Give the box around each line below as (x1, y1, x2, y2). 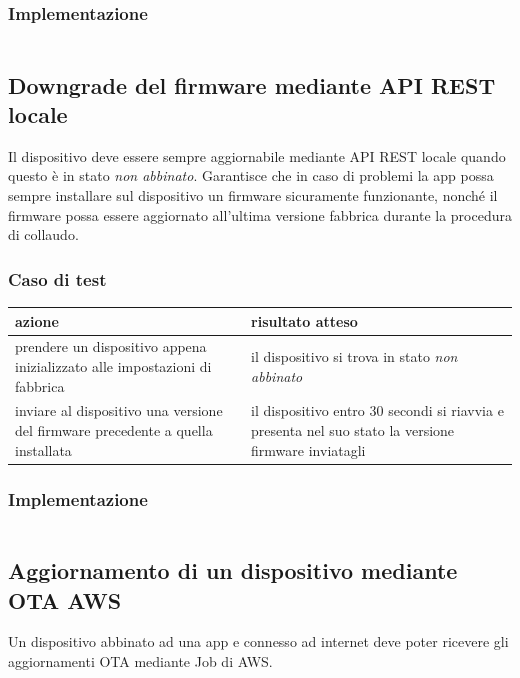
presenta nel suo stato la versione (251, 419, 455, 440)
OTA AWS (8, 584, 122, 615)
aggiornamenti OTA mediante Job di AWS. (8, 651, 273, 672)
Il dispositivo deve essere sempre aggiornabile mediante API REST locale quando (8, 145, 506, 166)
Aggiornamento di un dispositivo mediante (8, 555, 458, 586)
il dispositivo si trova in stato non (251, 346, 458, 367)
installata (15, 439, 72, 460)
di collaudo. (8, 224, 79, 245)
